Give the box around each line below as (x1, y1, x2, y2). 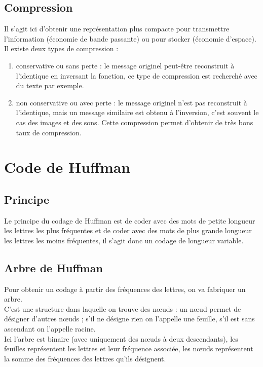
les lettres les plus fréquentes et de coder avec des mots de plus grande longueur (4, 225, 252, 236)
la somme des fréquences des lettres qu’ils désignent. (4, 353, 166, 363)
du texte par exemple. (16, 80, 84, 91)
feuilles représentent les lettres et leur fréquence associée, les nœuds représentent (4, 343, 253, 354)
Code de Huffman (4, 157, 131, 177)
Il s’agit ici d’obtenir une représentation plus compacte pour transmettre (4, 23, 230, 34)
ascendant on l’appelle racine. (4, 323, 96, 334)
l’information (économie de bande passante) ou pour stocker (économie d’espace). (4, 33, 256, 44)
